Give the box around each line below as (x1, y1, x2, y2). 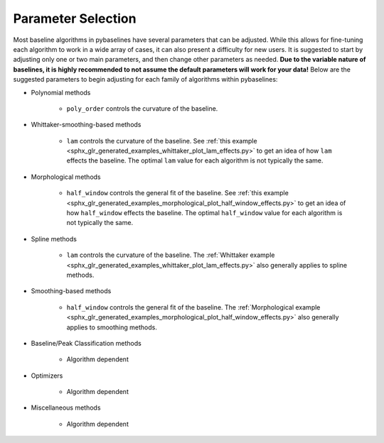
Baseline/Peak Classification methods (31, 339, 142, 347)
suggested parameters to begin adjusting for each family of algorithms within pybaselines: (13, 75, 278, 84)
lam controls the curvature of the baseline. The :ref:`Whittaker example (66, 251, 275, 259)
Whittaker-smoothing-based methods (31, 121, 142, 129)
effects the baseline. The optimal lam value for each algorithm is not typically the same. (66, 156, 324, 165)
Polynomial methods (31, 88, 91, 97)
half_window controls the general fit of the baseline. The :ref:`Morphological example (66, 302, 321, 312)
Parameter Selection (13, 11, 137, 26)
